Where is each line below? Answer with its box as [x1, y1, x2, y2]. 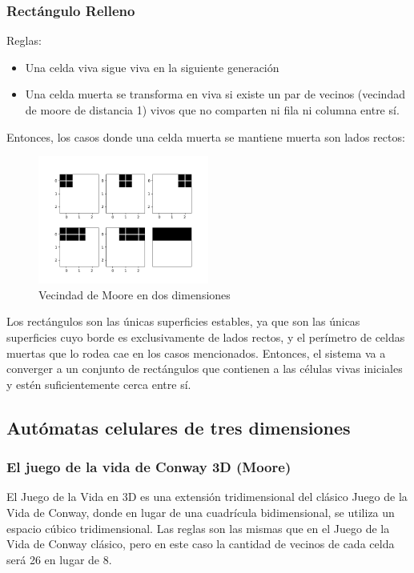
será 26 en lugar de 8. [6, 551, 112, 567]
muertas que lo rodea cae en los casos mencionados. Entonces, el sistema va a [6, 344, 386, 361]
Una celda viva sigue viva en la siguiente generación [25, 58, 279, 75]
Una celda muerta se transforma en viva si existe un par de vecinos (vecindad [25, 86, 405, 102]
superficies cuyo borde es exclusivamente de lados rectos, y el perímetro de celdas [6, 328, 405, 345]
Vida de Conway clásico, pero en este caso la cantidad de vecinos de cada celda [6, 535, 395, 552]
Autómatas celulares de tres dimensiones [6, 415, 351, 439]
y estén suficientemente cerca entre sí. [6, 375, 191, 392]
